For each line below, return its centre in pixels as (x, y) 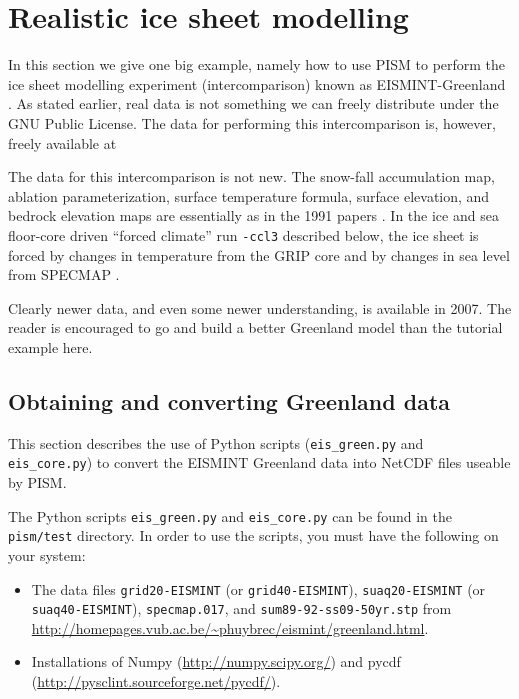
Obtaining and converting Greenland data (229, 400)
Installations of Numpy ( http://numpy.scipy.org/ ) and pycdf (216, 661)
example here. (50, 346)
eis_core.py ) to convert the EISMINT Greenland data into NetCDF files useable (259, 462)
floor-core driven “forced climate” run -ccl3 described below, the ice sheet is (243, 234)
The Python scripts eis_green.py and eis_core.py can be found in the (230, 515)
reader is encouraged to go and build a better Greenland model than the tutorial (255, 327)
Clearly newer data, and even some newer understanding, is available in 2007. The (260, 307)
